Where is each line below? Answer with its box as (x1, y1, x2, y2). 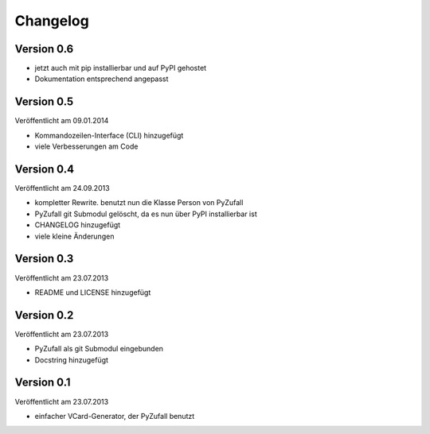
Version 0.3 (14, 252, 74, 265)
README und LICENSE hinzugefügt (34, 287, 151, 297)
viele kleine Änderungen (34, 231, 115, 241)
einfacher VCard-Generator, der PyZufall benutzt (34, 411, 195, 420)
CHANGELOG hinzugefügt (34, 220, 121, 230)
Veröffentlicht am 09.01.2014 (14, 116, 109, 126)
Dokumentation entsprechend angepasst (34, 74, 169, 83)
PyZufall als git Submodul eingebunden (34, 344, 163, 354)
